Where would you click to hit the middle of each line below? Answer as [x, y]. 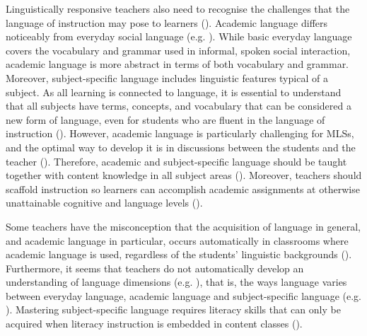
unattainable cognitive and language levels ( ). [104, 203]
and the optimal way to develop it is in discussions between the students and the [181, 147]
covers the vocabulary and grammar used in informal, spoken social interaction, [178, 50]
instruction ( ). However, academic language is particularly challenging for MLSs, [180, 133]
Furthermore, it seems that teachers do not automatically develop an [155, 268]
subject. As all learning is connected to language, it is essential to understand [174, 92]
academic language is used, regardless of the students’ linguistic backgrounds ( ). [179, 254]
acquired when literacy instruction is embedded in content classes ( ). [154, 324]
